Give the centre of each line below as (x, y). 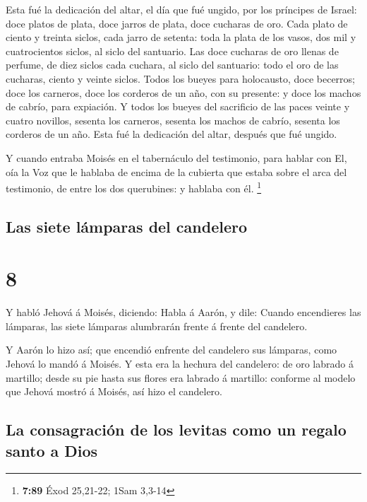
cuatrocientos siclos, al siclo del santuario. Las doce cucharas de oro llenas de (172, 51)
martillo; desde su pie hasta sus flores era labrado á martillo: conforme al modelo (181, 377)
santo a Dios (52, 450)
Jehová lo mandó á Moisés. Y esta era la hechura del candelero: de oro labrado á (180, 364)
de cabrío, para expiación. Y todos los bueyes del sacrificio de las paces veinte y (178, 106)
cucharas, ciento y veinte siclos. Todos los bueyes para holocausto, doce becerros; (180, 78)
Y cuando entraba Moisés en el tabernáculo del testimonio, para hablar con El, (176, 157)
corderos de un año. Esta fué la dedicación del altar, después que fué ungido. (172, 134)
